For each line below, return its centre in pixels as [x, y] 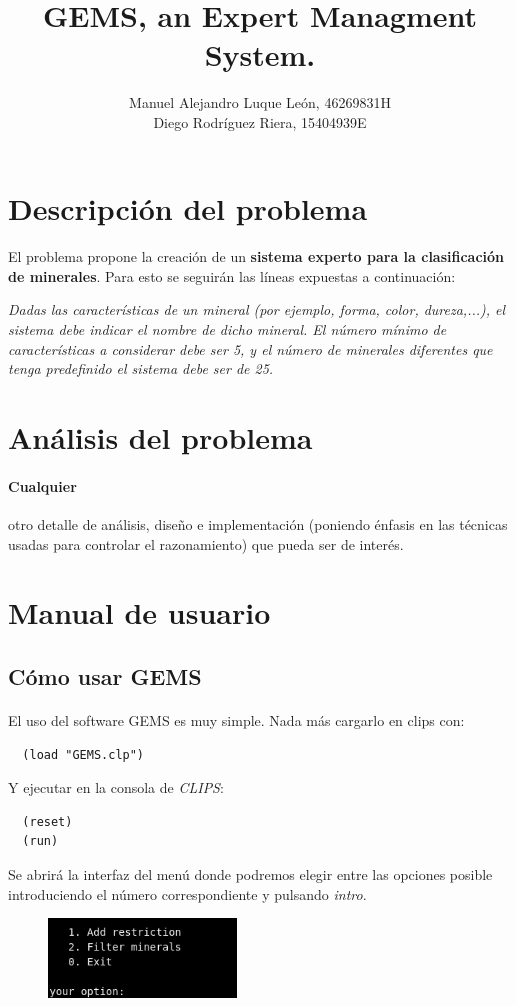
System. [260, 54]
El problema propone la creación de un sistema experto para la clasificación [256, 256]
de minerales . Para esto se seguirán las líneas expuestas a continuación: [232, 275]
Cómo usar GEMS [105, 675]
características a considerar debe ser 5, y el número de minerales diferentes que [250, 348]
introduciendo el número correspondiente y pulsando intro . [187, 893]
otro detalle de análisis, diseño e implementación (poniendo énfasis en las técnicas [258, 524]
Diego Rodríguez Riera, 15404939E [260, 121]
